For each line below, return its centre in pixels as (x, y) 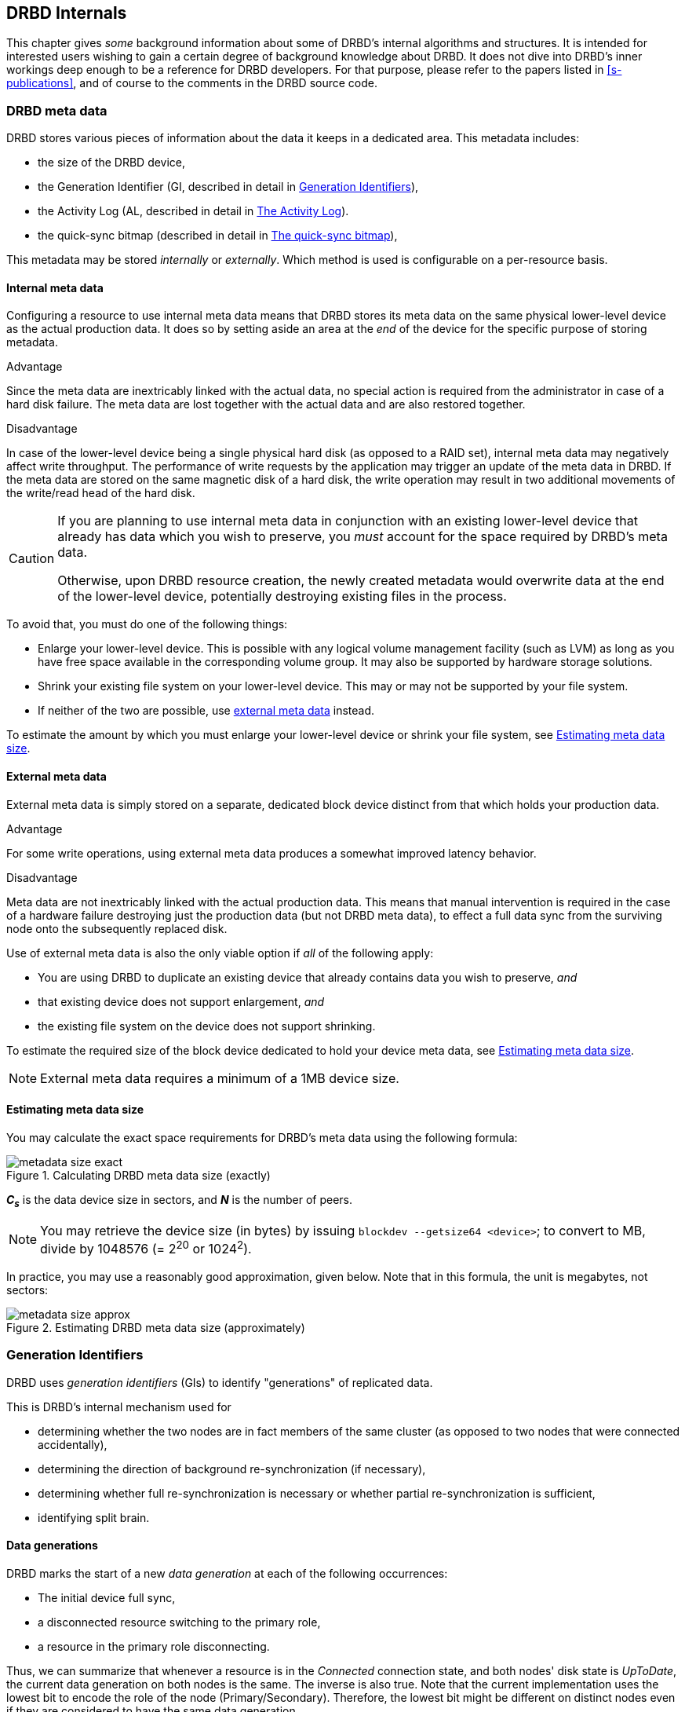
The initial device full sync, (107, 1597)
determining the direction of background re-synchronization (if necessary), (232, 1469)
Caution (32, 559)
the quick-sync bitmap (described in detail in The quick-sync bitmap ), (218, 236)
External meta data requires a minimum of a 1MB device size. (220, 1078)
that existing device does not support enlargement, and (181, 1001)
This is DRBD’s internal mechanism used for (119, 1407)
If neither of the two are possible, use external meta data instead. (206, 711)
